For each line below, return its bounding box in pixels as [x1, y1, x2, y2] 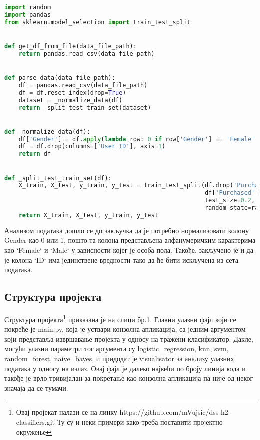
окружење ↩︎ [16, 426, 52, 437]
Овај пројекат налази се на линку [16, 407, 117, 417]
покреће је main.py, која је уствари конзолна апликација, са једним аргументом [4, 324, 246, 334]
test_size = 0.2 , [204, 197, 255, 204]
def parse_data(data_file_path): [4, 74, 115, 81]
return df [18, 150, 51, 158]
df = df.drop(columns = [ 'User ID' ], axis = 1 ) [18, 143, 166, 150]
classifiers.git [16, 416, 55, 427]
